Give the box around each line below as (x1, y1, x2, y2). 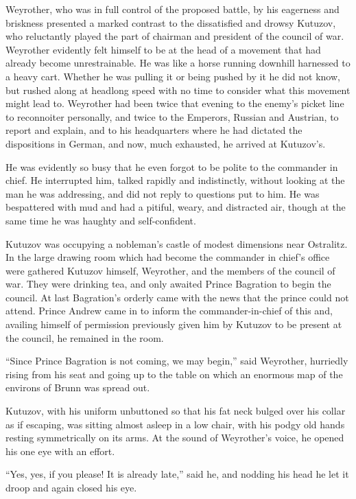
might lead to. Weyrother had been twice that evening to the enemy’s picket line (5, 96, 344, 111)
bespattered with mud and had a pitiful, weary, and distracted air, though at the (5, 200, 346, 214)
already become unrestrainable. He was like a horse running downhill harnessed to (5, 56, 351, 70)
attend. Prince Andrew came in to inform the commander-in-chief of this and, (5, 303, 333, 318)
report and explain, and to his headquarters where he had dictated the (5, 123, 302, 137)
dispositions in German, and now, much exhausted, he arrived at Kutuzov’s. (5, 136, 326, 150)
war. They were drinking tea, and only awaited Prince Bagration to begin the (5, 277, 331, 291)
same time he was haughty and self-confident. (5, 213, 196, 227)
